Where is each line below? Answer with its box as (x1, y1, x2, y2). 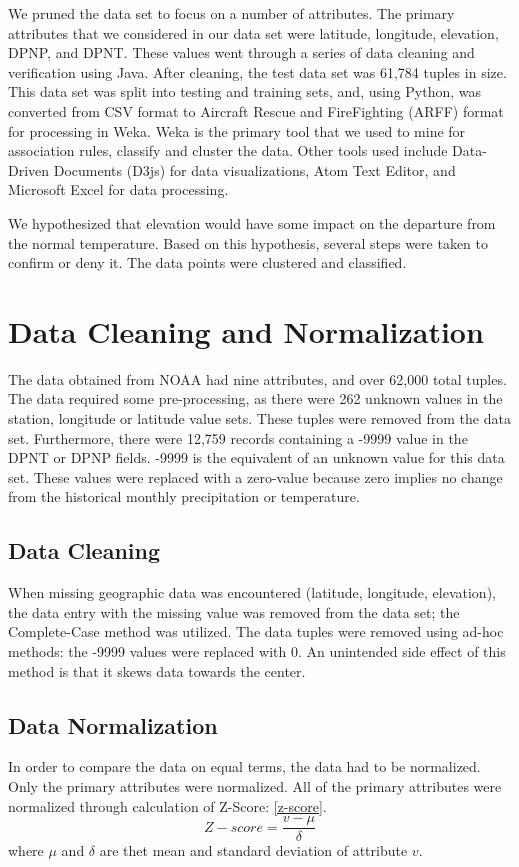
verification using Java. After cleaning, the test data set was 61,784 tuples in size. (8, 61, 507, 82)
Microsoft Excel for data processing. (8, 179, 229, 200)
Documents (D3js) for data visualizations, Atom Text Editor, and (53, 159, 456, 180)
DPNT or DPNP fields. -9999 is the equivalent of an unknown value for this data (8, 447, 505, 468)
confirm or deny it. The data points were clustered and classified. (8, 252, 407, 273)
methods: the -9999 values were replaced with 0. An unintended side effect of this (8, 640, 506, 661)
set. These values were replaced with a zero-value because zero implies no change (8, 466, 503, 487)
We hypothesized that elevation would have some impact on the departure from (8, 212, 496, 233)
